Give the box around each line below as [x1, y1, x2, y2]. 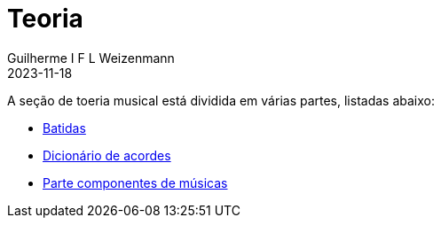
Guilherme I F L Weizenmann [7, 50, 175, 66]
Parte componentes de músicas [43, 175, 228, 190]
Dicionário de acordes [43, 147, 171, 163]
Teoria [7, 4, 83, 34]
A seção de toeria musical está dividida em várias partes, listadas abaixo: [7, 92, 436, 108]
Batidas [43, 120, 86, 136]
